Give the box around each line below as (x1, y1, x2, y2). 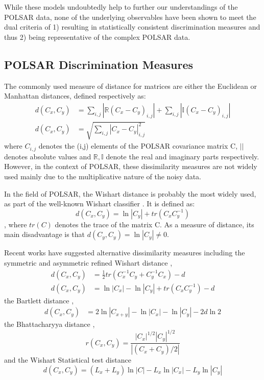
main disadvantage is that (4, 229, 85, 240)
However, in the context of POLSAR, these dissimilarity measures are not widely (4, 161, 257, 172)
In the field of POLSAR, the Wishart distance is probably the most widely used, (4, 188, 256, 199)
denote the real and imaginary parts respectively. (106, 151, 259, 161)
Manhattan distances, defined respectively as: (4, 90, 146, 101)
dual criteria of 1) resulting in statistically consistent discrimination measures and (4, 21, 260, 32)
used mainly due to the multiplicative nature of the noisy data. (4, 171, 201, 182)
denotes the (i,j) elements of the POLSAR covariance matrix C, (38, 140, 238, 151)
